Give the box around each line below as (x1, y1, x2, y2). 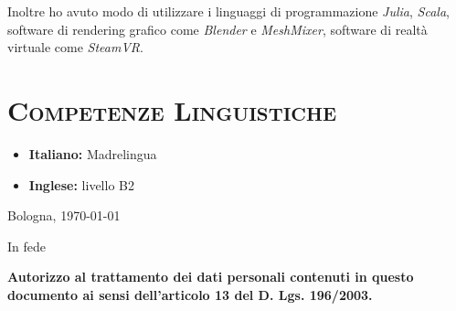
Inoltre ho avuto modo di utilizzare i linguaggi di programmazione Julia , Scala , (7, 2, 450, 20)
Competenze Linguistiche (7, 91, 337, 128)
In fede (7, 236, 46, 255)
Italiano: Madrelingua (28, 144, 157, 163)
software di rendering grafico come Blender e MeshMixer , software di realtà (7, 19, 428, 38)
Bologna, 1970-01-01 (7, 206, 121, 225)
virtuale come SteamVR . (7, 38, 143, 57)
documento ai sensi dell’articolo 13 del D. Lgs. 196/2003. (7, 284, 373, 304)
